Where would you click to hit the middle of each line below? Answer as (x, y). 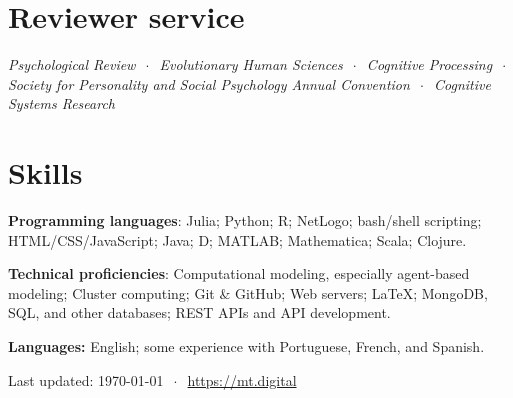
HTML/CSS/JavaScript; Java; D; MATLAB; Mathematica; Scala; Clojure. (237, 239)
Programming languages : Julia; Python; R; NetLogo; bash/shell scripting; (245, 220)
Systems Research (62, 103)
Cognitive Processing (429, 64)
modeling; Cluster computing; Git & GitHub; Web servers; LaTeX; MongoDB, (248, 292)
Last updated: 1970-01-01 (86, 379)
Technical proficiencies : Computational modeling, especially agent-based (239, 273)
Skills (45, 172)
